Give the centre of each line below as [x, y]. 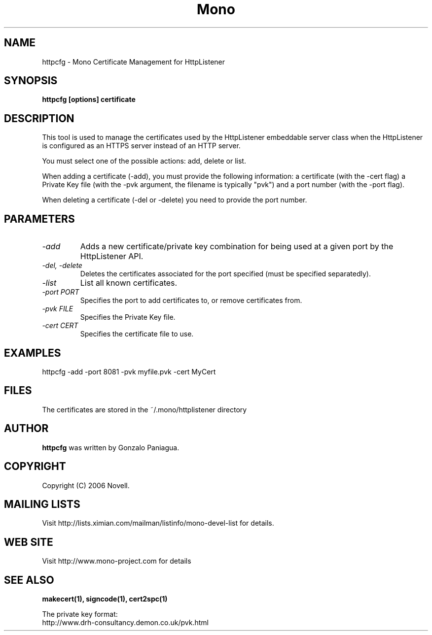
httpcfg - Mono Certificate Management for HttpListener [134, 62]
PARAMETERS [39, 219]
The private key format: [80, 614]
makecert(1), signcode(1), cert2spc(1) [105, 599]
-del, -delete [62, 266]
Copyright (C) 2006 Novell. [86, 485]
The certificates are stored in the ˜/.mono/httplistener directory [144, 409]
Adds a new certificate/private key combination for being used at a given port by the [237, 247]
